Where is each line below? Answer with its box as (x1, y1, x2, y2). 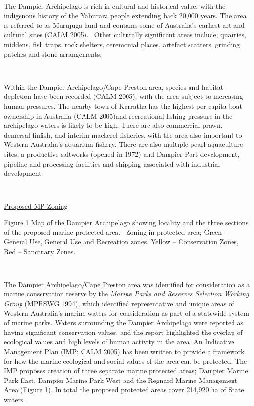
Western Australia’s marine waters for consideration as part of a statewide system (4, 308, 249, 318)
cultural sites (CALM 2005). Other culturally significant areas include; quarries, (4, 29, 246, 40)
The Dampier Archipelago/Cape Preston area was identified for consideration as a (4, 279, 250, 289)
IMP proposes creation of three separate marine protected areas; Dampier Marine (4, 365, 248, 376)
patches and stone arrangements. (4, 48, 102, 59)
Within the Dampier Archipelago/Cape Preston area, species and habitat (4, 81, 224, 92)
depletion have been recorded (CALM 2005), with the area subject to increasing (4, 91, 243, 101)
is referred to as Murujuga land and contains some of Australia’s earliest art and (4, 20, 245, 30)
